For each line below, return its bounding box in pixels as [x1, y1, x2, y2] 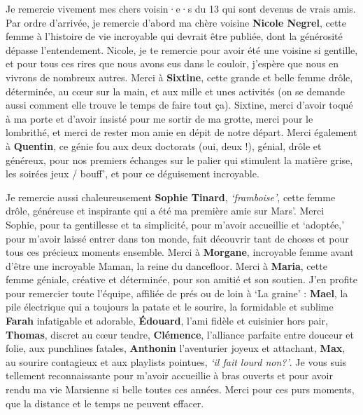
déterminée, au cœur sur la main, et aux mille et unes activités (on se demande [6, 83, 345, 98]
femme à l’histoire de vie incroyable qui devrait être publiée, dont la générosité [6, 29, 343, 43]
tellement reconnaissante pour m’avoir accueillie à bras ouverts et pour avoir [6, 368, 334, 383]
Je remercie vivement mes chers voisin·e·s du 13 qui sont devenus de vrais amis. [6, 1, 356, 15]
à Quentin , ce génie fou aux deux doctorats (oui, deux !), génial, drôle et [6, 138, 322, 153]
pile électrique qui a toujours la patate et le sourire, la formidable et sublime [6, 299, 334, 314]
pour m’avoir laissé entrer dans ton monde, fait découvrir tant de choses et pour [6, 231, 349, 245]
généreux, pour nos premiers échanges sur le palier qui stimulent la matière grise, [6, 152, 353, 167]
